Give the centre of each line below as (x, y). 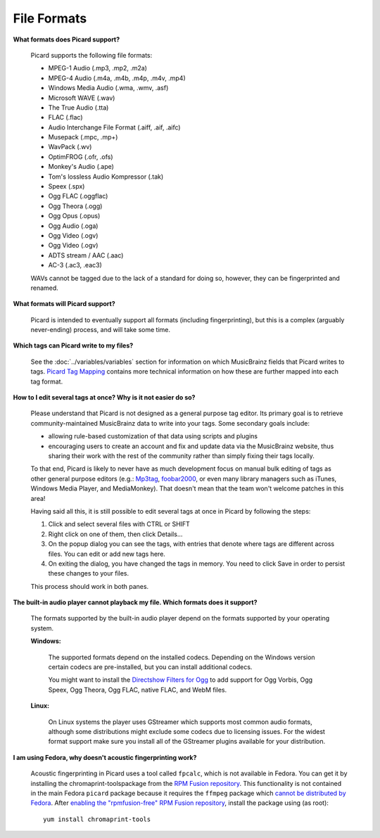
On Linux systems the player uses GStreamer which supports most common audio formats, (180, 722)
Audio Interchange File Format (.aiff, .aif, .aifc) (114, 127)
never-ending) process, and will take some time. (101, 330)
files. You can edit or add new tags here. (107, 554)
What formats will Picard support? (64, 304)
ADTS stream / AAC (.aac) (86, 255)
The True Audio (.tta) (78, 107)
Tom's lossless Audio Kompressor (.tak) (106, 177)
